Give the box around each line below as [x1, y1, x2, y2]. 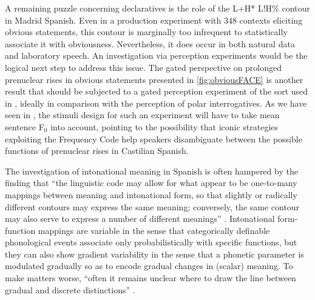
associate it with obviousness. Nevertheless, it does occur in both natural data [5, 37, 295, 50]
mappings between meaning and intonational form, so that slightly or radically [5, 188, 297, 201]
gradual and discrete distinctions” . [5, 283, 135, 296]
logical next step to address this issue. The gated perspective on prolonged [5, 61, 282, 73]
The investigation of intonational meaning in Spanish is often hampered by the [5, 164, 298, 177]
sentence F [5, 120, 44, 133]
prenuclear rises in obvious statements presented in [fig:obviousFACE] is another [5, 73, 303, 85]
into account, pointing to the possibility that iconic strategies [50, 120, 279, 133]
